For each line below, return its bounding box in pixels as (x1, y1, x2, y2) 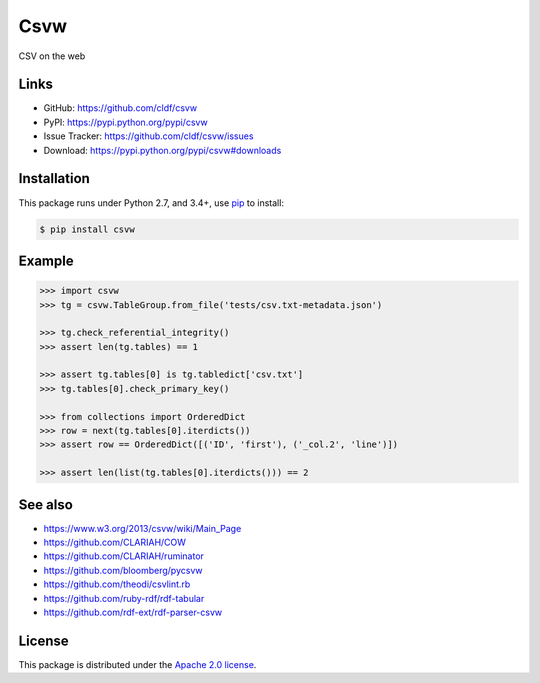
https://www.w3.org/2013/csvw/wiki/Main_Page (43, 522, 242, 534)
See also (18, 496, 74, 513)
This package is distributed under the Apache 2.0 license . (18, 658, 257, 670)
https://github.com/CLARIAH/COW (43, 536, 187, 549)
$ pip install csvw (39, 223, 135, 235)
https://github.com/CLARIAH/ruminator (43, 550, 205, 562)
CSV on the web (18, 50, 86, 62)
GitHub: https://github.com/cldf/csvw (43, 102, 198, 114)
